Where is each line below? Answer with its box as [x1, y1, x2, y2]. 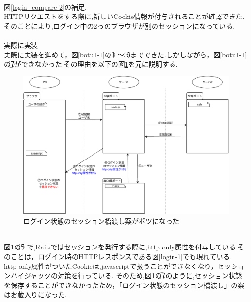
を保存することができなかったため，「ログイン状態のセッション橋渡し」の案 [4, 280, 245, 290]
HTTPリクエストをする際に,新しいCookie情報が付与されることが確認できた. [4, 11, 245, 21]
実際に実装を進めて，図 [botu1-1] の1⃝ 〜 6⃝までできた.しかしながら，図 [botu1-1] [4, 49, 247, 59]
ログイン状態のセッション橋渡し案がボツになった [23, 216, 179, 226]
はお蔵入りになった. [4, 289, 67, 300]
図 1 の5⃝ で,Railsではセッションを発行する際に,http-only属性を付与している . [4, 242, 238, 252]
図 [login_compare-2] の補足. [4, 1, 87, 12]
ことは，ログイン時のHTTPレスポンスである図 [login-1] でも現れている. [10, 251, 232, 261]
